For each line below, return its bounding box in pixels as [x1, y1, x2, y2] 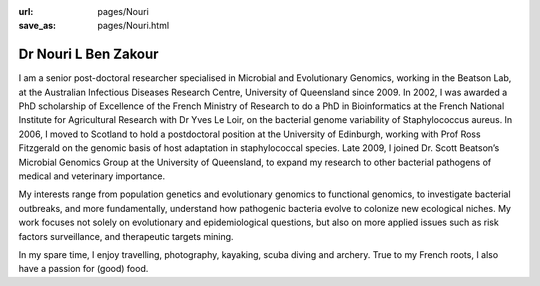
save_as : [18, 20, 57, 32]
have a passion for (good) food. [18, 263, 149, 275]
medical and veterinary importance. [18, 170, 166, 182]
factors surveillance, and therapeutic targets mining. [18, 230, 234, 242]
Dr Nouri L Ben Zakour [18, 46, 159, 63]
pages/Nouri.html [97, 20, 170, 32]
